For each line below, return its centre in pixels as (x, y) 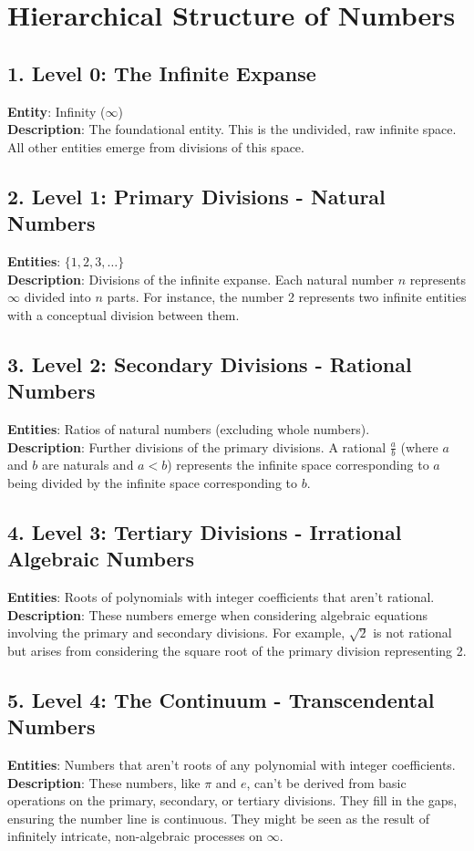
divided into (57, 297)
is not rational (412, 633)
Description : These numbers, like (104, 782)
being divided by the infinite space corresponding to (152, 482)
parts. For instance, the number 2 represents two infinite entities (287, 297)
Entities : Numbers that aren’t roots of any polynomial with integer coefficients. (232, 765)
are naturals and (88, 465)
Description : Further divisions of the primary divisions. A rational (197, 446)
